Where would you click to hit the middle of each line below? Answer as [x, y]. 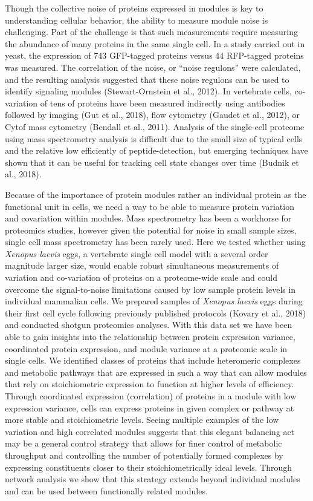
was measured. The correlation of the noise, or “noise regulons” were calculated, [153, 67]
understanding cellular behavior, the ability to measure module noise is [137, 20]
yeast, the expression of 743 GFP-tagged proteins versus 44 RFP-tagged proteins [154, 55]
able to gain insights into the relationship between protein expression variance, [150, 337]
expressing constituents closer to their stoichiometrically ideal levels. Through [149, 467]
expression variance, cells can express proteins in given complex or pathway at [150, 408]
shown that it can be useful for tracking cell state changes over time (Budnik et [152, 162]
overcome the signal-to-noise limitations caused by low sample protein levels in [150, 289]
